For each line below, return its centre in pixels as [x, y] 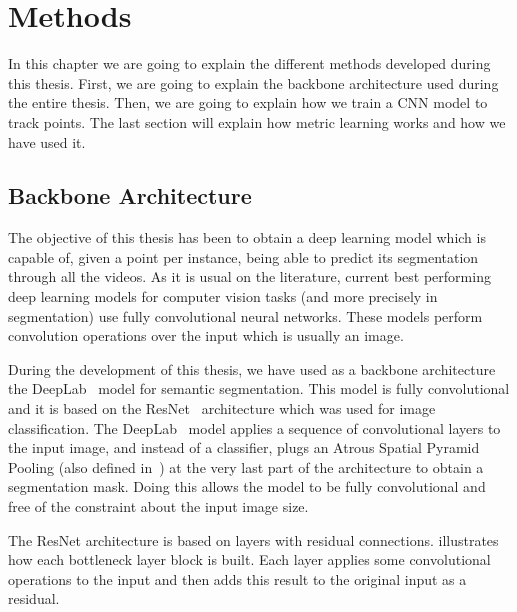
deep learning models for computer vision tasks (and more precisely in [223, 296]
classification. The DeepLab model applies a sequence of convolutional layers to [254, 427]
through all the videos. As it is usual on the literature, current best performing [249, 276]
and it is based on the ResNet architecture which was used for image [222, 408]
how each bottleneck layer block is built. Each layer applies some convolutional [249, 559]
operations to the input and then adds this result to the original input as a [237, 578]
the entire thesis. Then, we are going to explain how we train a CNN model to [248, 102]
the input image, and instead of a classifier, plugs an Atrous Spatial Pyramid [244, 447]
